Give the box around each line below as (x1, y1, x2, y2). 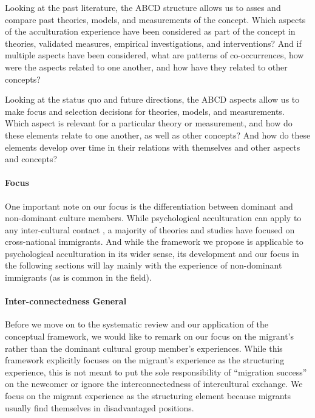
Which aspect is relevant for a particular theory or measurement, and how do (5, 117, 293, 129)
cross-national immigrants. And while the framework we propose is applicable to (5, 235, 303, 248)
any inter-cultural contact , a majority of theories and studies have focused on (5, 223, 295, 236)
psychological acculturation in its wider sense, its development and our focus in (5, 247, 299, 259)
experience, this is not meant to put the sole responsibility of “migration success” (5, 365, 307, 378)
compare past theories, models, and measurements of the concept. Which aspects (5, 13, 306, 26)
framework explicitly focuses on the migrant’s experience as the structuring (5, 354, 285, 366)
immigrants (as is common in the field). (5, 271, 152, 284)
